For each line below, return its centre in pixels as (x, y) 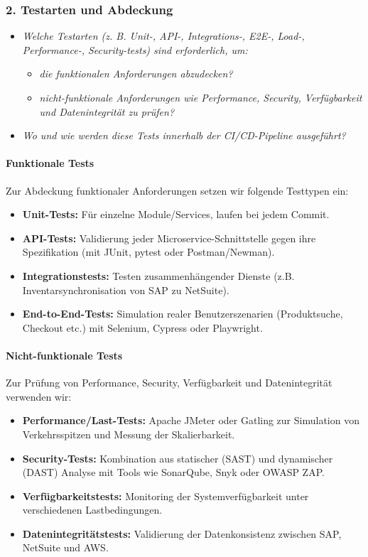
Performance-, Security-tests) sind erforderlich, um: (135, 49)
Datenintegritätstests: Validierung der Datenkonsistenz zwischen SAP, (182, 533)
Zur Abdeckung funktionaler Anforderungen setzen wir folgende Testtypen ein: (177, 190)
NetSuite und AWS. (65, 547)
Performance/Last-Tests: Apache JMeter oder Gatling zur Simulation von (191, 420)
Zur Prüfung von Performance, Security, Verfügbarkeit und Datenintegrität (169, 383)
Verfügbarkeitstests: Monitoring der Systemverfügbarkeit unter (166, 496)
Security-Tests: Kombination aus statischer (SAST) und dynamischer (178, 458)
